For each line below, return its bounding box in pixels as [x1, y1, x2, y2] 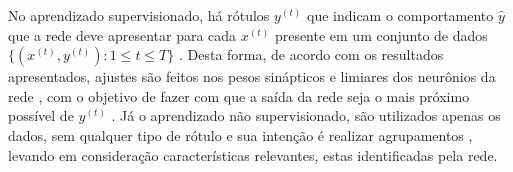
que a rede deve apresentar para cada [8, 24, 237, 45]
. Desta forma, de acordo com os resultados [178, 44, 444, 65]
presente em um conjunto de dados [274, 24, 488, 45]
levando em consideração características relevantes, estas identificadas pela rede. [8, 144, 498, 165]
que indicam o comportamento [306, 5, 494, 25]
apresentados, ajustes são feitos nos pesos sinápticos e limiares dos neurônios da [8, 66, 496, 87]
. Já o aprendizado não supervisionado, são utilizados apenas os [111, 105, 501, 126]
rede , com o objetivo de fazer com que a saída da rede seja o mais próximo [8, 85, 470, 106]
